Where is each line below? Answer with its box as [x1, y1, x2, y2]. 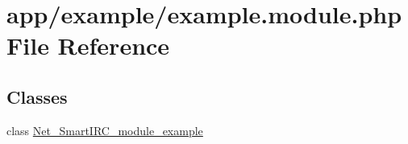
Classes [6, 84, 68, 109]
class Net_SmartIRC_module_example [6, 121, 203, 138]
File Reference [6, 29, 170, 62]
